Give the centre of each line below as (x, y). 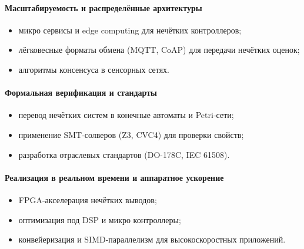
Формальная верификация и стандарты (81, 92)
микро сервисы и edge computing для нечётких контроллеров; (130, 30)
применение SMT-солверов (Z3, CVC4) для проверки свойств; (131, 134)
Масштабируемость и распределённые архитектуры (103, 7)
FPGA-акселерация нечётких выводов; (88, 199)
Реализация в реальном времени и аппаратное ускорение (114, 177)
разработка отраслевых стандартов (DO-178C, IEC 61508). (124, 154)
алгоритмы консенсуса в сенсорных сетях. (94, 69)
